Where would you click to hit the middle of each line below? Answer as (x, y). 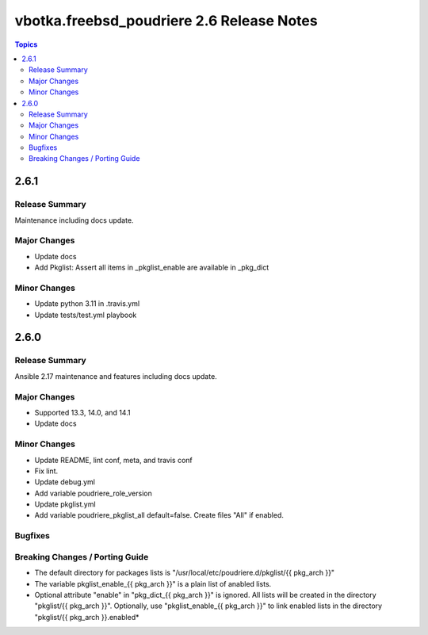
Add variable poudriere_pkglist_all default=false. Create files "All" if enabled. (159, 515)
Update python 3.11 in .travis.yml (87, 304)
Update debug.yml (65, 482)
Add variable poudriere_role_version (93, 493)
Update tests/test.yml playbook (86, 315)
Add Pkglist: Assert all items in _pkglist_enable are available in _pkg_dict (152, 268)
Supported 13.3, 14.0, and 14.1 (82, 412)
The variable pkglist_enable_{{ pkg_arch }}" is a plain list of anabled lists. (153, 583)
